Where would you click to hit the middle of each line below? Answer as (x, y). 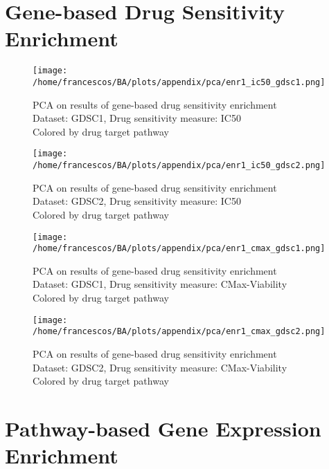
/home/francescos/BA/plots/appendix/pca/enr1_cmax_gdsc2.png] (179, 332)
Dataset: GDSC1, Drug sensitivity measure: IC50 (137, 118)
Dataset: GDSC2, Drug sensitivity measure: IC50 (137, 201)
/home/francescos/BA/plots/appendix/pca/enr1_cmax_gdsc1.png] (179, 249)
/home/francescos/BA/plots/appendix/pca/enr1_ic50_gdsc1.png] (179, 82)
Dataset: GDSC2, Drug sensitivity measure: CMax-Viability (160, 367)
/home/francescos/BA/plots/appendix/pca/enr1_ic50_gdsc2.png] (179, 166)
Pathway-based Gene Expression (163, 428)
